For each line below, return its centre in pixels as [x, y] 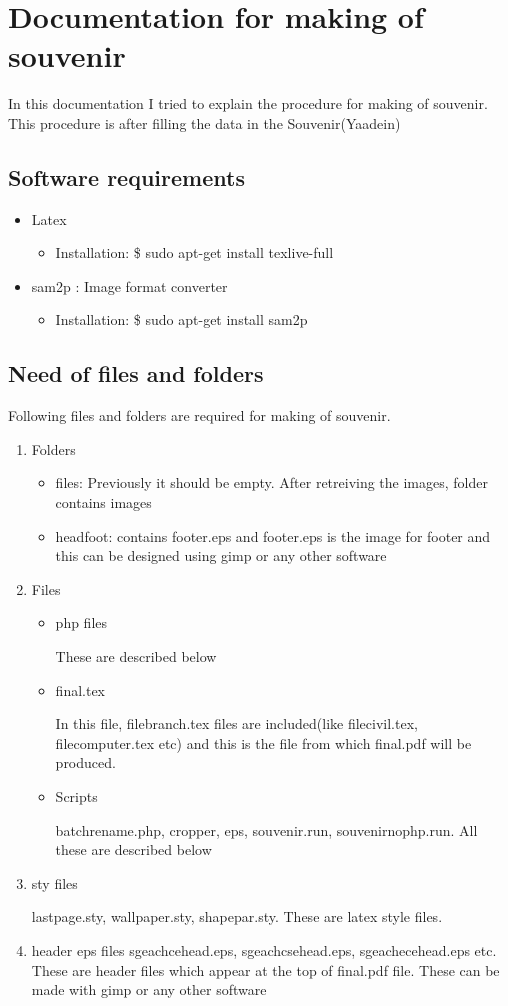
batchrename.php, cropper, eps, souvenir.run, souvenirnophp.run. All [266, 829]
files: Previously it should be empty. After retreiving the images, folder [271, 482]
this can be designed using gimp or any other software [221, 555]
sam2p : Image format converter [129, 285]
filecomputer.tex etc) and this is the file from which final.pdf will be [263, 742]
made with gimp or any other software [149, 989]
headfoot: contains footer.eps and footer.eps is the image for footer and [273, 535]
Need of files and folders [136, 373]
